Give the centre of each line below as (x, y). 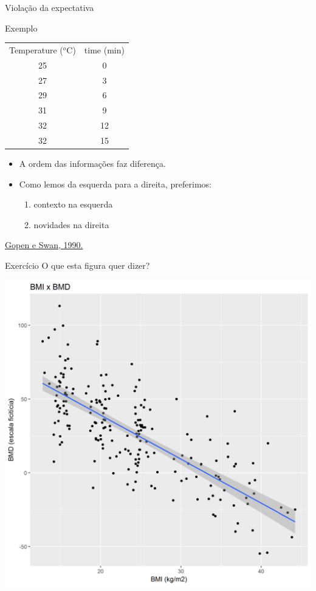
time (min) (104, 49)
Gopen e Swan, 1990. (44, 245)
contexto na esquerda (73, 204)
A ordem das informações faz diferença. (92, 164)
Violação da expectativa (50, 7)
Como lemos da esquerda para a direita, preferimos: (115, 184)
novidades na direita (71, 224)
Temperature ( (36, 49)
